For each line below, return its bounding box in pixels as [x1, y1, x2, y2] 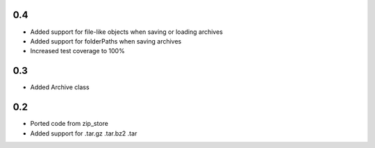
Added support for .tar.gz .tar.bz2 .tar [30, 129, 137, 138]
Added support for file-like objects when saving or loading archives [30, 28, 224, 36]
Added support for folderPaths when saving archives [30, 37, 182, 45]
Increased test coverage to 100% [30, 47, 125, 55]
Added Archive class [30, 83, 90, 91]
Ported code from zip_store [30, 120, 109, 128]
